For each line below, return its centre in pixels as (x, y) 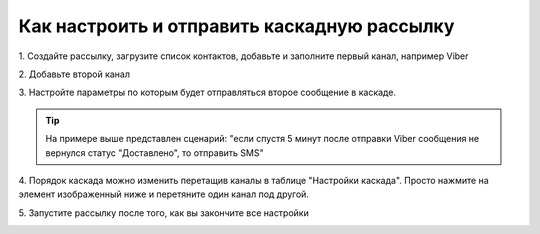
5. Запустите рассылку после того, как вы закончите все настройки (163, 212)
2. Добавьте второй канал (74, 74)
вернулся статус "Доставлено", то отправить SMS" (154, 152)
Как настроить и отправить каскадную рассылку (236, 26)
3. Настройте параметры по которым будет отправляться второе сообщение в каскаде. (207, 92)
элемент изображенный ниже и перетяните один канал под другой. (164, 194)
